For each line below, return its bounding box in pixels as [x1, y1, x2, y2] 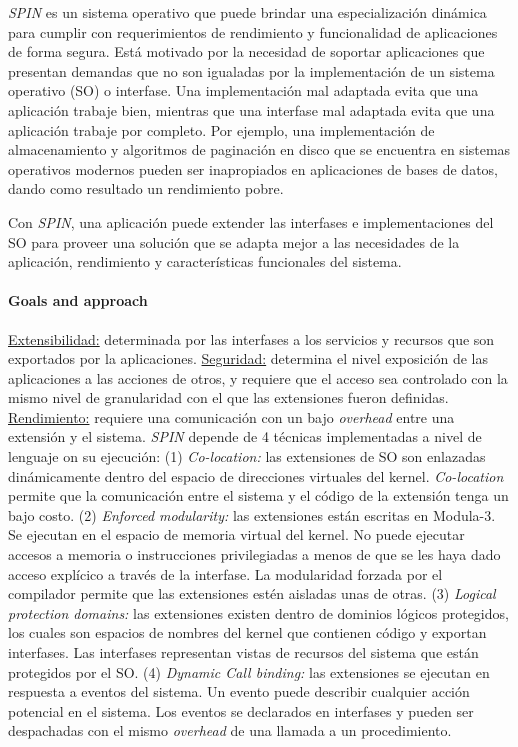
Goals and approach [8, 290, 148, 311]
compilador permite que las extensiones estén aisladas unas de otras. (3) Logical [8, 583, 496, 604]
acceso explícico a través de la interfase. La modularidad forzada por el [8, 563, 443, 584]
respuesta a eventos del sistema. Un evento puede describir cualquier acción [8, 681, 470, 702]
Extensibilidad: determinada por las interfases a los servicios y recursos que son [8, 328, 495, 349]
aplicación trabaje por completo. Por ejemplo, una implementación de [8, 119, 435, 140]
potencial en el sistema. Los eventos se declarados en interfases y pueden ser [8, 700, 474, 721]
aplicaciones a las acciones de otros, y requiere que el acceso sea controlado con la [8, 367, 508, 388]
